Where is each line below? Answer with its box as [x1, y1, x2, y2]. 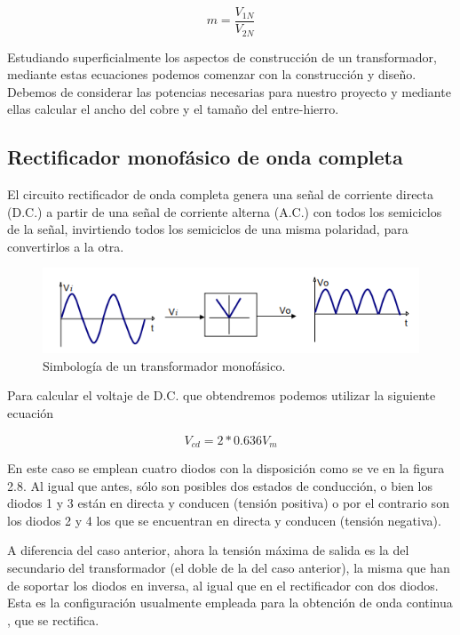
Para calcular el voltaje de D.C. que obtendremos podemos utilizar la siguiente [7, 386, 436, 405]
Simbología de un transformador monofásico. [43, 356, 286, 374]
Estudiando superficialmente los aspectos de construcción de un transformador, [7, 47, 437, 66]
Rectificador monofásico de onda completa [7, 143, 403, 171]
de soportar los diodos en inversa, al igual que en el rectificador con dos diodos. [7, 575, 439, 594]
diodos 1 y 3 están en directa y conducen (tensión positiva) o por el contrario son [7, 494, 449, 512]
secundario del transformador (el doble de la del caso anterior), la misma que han [7, 559, 450, 577]
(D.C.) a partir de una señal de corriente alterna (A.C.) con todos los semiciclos [7, 202, 442, 221]
